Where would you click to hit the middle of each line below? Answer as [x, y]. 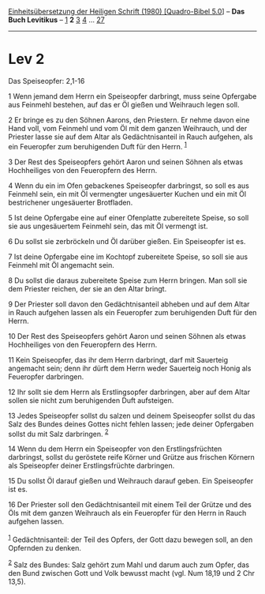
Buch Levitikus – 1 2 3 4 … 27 [56, 20]
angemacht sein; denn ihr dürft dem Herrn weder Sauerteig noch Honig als [130, 368]
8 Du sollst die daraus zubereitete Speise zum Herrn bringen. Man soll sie [128, 280]
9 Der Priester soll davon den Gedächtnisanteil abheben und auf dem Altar [129, 304]
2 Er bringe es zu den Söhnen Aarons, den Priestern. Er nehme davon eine [129, 120]
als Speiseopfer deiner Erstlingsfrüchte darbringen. [91, 466]
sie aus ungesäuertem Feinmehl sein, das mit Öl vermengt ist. [108, 226]
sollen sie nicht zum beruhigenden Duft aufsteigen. [91, 400]
